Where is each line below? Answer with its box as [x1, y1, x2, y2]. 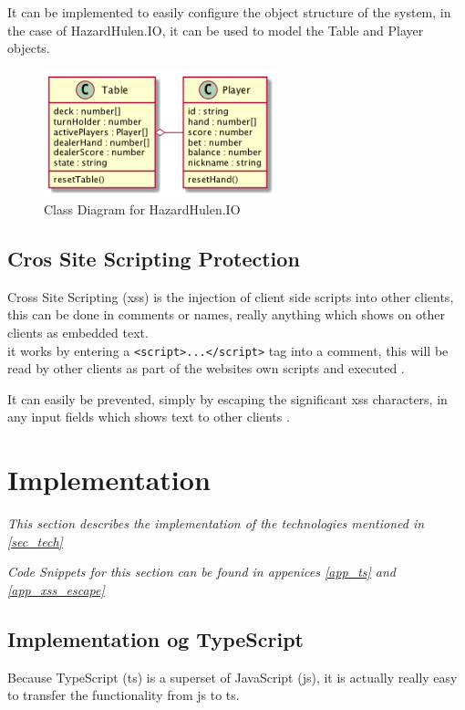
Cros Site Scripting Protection [7, 245, 300, 273]
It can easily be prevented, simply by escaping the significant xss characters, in [7, 389, 448, 408]
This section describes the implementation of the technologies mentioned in [7, 514, 425, 533]
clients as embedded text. [7, 323, 149, 342]
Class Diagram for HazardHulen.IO [44, 200, 241, 219]
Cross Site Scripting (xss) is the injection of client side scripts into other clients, [7, 287, 454, 306]
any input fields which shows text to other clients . [7, 407, 290, 426]
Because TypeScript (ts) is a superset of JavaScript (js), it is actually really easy [7, 667, 458, 686]
